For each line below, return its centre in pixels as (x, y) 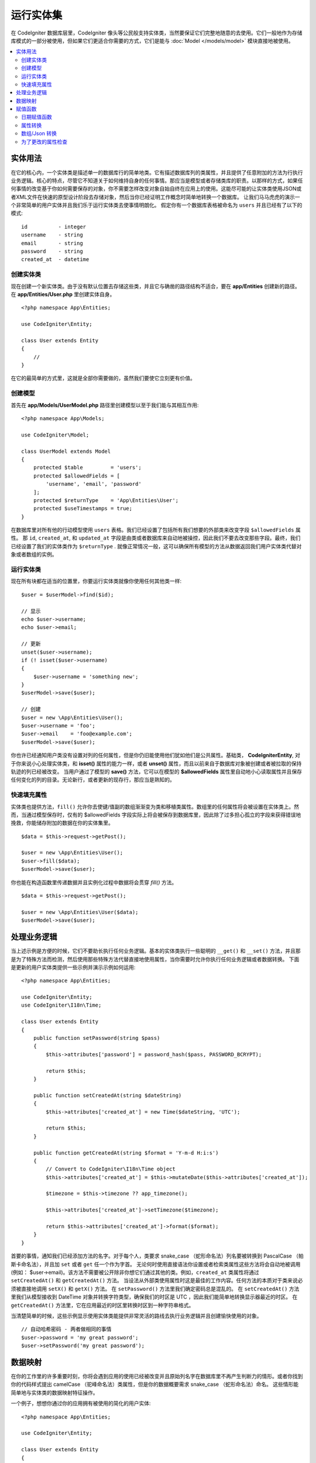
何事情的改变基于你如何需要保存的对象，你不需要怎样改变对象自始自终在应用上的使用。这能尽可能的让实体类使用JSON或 (156, 189)
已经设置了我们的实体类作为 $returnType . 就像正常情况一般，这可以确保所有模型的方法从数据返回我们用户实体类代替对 (156, 546)
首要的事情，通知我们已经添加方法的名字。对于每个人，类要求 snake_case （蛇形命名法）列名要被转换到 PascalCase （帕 (157, 1256)
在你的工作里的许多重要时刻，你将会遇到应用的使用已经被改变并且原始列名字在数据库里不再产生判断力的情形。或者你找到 (157, 1376)
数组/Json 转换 (39, 133)
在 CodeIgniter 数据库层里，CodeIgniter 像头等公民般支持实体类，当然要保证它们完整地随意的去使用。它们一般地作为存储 (157, 33)
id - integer (54, 226)
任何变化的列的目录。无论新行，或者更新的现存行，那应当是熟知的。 (93, 780)
